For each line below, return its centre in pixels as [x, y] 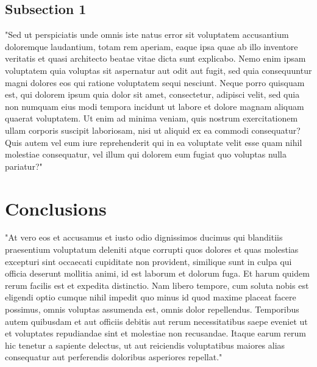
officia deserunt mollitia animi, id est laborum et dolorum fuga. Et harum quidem [157, 273]
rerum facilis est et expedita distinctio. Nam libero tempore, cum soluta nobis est [157, 285]
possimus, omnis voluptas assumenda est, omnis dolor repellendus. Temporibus [152, 309]
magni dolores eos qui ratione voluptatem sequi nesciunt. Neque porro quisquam [155, 82]
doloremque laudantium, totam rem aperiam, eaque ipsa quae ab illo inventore [151, 46]
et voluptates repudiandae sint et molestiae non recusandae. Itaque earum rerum [155, 333]
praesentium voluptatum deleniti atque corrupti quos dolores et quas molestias [152, 249]
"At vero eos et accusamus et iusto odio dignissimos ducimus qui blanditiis [144, 237]
